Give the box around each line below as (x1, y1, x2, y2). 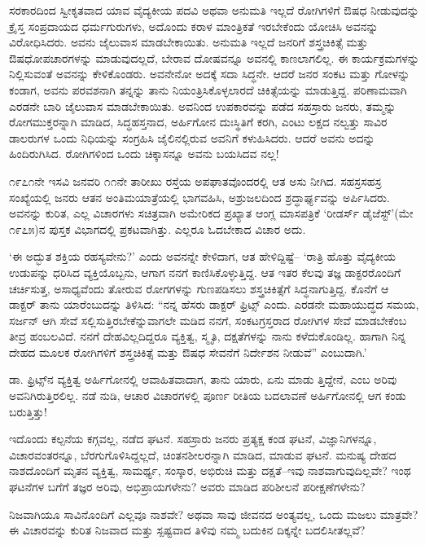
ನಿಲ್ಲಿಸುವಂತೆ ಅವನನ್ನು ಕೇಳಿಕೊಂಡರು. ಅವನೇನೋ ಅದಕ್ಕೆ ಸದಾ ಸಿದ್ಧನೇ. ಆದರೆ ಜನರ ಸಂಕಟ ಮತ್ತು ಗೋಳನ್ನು (9, 65, 410, 82)
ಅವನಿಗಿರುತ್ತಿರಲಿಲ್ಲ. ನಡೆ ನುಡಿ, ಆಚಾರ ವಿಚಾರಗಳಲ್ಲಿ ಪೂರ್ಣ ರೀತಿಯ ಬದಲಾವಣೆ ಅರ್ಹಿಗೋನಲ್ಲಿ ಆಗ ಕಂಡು (9, 387, 406, 404)
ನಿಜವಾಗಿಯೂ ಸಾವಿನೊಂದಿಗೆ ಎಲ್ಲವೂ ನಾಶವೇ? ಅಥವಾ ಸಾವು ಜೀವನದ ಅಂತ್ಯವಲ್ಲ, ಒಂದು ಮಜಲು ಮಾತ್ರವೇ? (9, 505, 418, 522)
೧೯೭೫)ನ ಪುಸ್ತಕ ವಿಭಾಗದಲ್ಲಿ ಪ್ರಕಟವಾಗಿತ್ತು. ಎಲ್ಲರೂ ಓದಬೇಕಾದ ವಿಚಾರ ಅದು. (9, 220, 306, 237)
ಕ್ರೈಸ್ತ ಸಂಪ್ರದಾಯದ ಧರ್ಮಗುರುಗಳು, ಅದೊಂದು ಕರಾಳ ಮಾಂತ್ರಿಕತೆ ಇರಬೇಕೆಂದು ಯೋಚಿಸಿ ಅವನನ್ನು (9, 17, 379, 34)
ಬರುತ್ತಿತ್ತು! (9, 402, 47, 420)
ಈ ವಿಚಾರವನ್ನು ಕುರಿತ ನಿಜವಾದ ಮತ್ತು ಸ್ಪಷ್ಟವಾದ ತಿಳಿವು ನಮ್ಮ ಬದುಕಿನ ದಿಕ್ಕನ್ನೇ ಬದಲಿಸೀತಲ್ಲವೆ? (9, 521, 366, 538)
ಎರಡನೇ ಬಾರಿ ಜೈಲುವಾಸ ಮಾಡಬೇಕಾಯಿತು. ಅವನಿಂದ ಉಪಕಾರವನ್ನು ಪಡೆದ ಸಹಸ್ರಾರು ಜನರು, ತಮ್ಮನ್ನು (9, 97, 397, 114)
